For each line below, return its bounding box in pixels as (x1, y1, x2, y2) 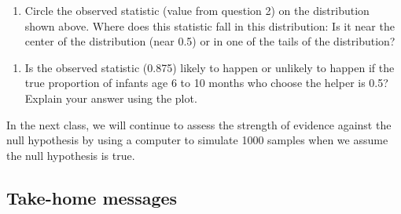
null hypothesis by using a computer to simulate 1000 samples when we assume (6, 132, 388, 148)
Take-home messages (6, 185, 178, 209)
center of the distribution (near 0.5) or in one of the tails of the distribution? (24, 33, 395, 49)
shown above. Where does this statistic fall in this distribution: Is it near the (24, 17, 395, 34)
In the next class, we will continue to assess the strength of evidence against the (6, 116, 392, 132)
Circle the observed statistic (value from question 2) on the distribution (24, 2, 370, 18)
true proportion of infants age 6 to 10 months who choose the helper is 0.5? (24, 74, 388, 91)
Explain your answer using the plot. (24, 89, 197, 106)
